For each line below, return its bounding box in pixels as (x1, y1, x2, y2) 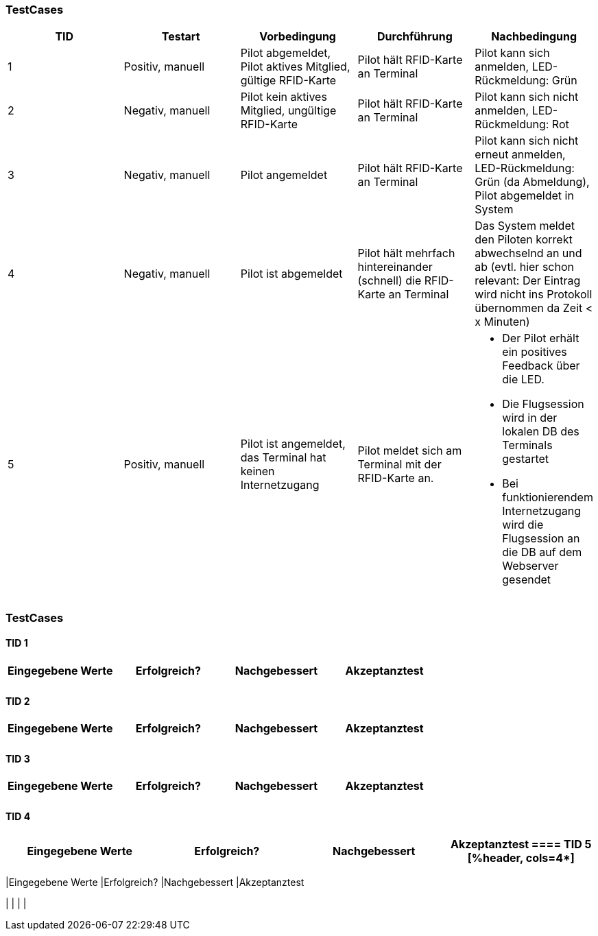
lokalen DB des (502, 424, 579, 439)
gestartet (502, 452, 549, 466)
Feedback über (502, 359, 580, 373)
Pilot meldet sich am (357, 444, 462, 458)
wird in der (502, 411, 558, 425)
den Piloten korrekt (475, 232, 573, 247)
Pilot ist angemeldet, (240, 437, 346, 451)
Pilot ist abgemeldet (240, 267, 343, 281)
